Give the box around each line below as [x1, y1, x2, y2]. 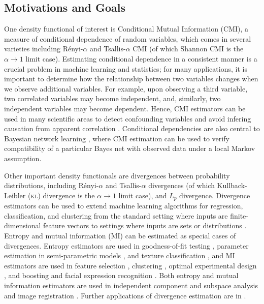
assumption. [4, 153, 42, 163]
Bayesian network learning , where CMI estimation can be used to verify [4, 133, 229, 143]
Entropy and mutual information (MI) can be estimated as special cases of [4, 230, 236, 240]
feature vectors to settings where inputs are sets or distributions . [43, 220, 247, 231]
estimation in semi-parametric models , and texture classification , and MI [4, 250, 235, 261]
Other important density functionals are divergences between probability [4, 170, 230, 180]
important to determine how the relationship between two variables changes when [4, 73, 258, 84]
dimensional [4, 220, 41, 231]
